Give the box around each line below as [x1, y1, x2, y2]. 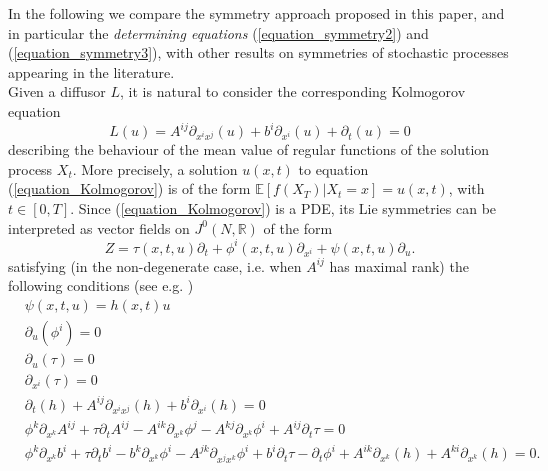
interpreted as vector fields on [8, 217, 190, 238]
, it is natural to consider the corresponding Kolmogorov [120, 81, 466, 102]
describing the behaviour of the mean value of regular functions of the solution [8, 139, 490, 160]
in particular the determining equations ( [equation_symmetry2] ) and [8, 22, 429, 43]
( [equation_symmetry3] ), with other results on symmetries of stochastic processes [8, 42, 509, 63]
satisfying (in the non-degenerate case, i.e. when [8, 255, 302, 276]
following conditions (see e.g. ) [8, 275, 194, 296]
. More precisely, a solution [72, 158, 238, 179]
